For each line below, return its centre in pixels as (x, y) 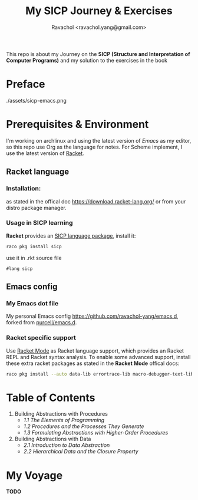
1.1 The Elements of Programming (64, 420)
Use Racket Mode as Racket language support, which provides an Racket (95, 351)
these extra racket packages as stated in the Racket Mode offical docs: (93, 363)
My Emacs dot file (32, 303)
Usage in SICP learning (39, 223)
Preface (26, 84)
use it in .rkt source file (34, 258)
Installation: (24, 189)
